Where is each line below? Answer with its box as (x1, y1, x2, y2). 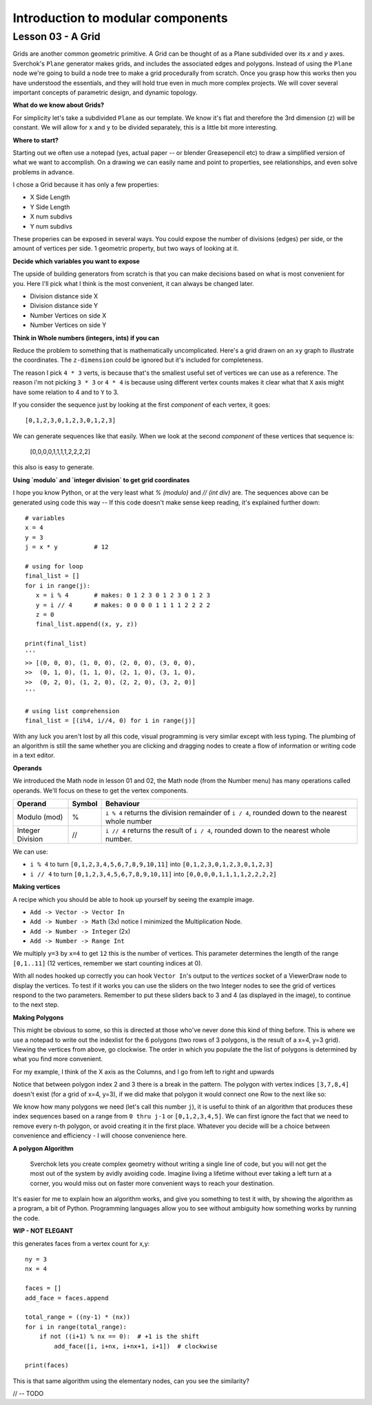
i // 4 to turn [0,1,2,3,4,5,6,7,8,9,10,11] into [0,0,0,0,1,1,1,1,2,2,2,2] (30, 870, 277, 878)
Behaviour (105, 799, 141, 808)
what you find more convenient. (12, 1055, 103, 1063)
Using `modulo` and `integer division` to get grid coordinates (12, 475, 190, 484)
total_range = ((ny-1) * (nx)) (25, 1313, 131, 1321)
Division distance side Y (30, 302, 99, 310)
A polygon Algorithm (12, 1144, 74, 1152)
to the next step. (12, 1001, 59, 1009)
